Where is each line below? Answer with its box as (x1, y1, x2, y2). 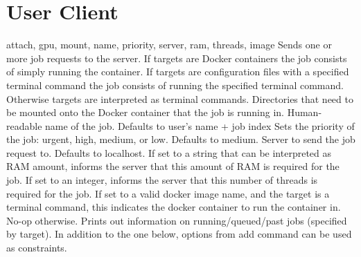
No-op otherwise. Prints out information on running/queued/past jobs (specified (6, 213, 347, 227)
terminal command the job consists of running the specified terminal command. (6, 77, 344, 92)
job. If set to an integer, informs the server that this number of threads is (6, 173, 318, 187)
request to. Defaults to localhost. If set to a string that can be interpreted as (6, 145, 332, 160)
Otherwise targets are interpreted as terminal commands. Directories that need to (6, 91, 353, 106)
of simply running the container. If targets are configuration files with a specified (6, 64, 349, 79)
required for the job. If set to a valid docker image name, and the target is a (6, 186, 330, 200)
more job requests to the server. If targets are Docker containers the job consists (6, 50, 347, 65)
